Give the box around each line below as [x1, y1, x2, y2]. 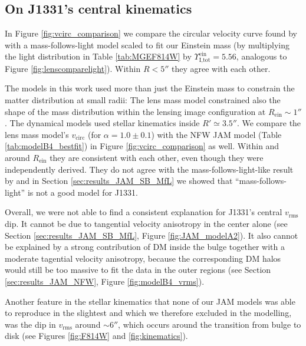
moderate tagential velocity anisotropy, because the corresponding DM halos [5, 252, 281, 264]
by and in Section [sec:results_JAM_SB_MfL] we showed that [5, 174, 233, 187]
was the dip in [5, 318, 56, 330]
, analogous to [236, 50, 287, 62]
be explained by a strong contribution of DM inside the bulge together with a [5, 240, 285, 253]
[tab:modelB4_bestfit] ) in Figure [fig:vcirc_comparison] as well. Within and [5, 140, 279, 152]
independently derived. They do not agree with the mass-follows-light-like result [5, 163, 294, 175]
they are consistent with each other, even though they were [50, 151, 264, 163]
